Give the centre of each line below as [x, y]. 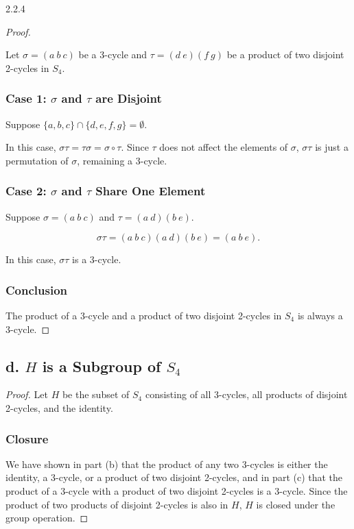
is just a [332, 147]
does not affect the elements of [224, 147]
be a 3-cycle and [113, 54]
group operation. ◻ [47, 518]
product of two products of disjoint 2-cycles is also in [117, 504]
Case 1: [26, 98]
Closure [27, 438]
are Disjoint [129, 98]
